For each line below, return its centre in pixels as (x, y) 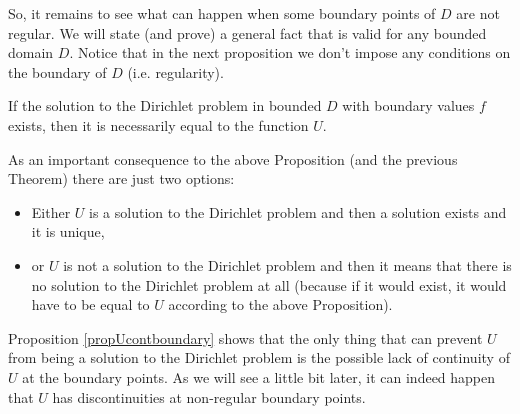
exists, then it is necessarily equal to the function (158, 124)
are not (478, 13)
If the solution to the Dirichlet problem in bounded (165, 105)
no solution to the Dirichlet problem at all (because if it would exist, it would (269, 284)
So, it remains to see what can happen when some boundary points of (222, 13)
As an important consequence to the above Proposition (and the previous (233, 158)
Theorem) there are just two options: (121, 178)
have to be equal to (90, 304)
